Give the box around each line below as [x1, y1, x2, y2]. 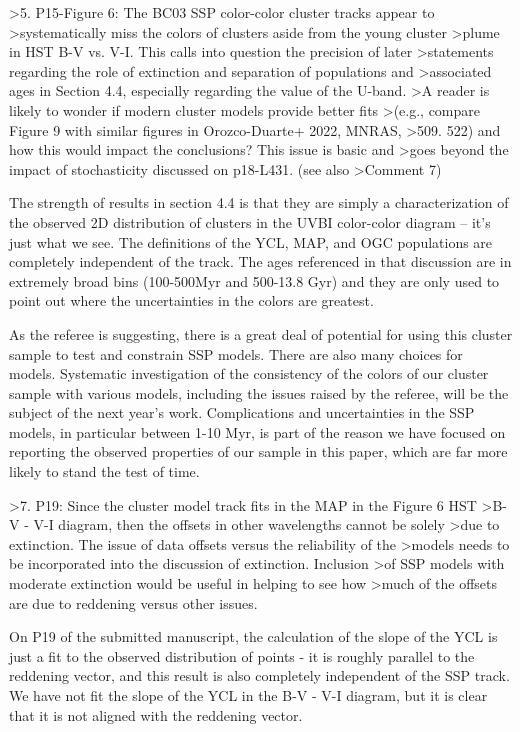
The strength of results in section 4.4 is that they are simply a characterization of [9, 192, 509, 213]
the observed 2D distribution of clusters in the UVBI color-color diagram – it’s [9, 211, 491, 232]
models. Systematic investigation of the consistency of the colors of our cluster [9, 363, 489, 384]
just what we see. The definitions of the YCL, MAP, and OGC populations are [9, 231, 493, 252]
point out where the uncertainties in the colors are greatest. [9, 290, 374, 311]
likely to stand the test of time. [9, 461, 200, 482]
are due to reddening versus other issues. [9, 592, 258, 613]
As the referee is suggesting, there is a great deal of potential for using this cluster [9, 323, 513, 344]
